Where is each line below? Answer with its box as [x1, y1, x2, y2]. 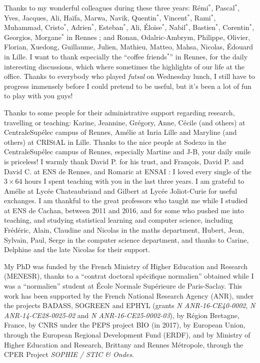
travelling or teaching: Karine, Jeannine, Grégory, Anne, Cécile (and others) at [4, 117, 245, 127]
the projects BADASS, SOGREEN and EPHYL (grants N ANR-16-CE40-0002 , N [4, 300, 255, 311]
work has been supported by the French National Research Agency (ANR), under [4, 290, 254, 301]
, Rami [190, 12, 211, 22]
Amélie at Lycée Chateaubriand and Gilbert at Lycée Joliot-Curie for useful [4, 185, 237, 196]
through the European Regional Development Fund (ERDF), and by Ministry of [4, 330, 250, 340]
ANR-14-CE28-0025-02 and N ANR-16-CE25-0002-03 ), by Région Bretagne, [4, 310, 239, 320]
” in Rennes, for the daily [169, 51, 248, 61]
